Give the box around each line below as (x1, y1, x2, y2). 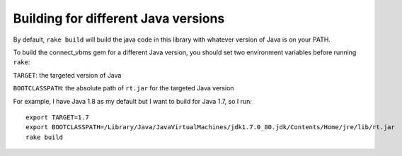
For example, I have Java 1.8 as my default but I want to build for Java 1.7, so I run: (13, 97, 253, 105)
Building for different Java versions (13, 11, 225, 26)
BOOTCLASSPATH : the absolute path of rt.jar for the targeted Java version (13, 84, 234, 92)
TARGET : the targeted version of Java (13, 71, 122, 79)
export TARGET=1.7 (25, 113, 90, 121)
